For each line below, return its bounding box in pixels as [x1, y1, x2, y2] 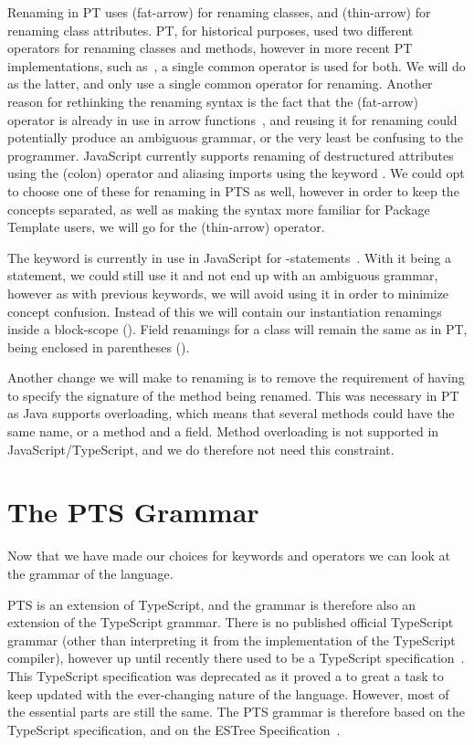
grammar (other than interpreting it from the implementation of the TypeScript [7, 630, 456, 649]
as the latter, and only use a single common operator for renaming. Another [7, 74, 433, 93]
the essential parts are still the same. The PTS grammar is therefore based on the [7, 702, 466, 721]
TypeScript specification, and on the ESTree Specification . [7, 719, 341, 739]
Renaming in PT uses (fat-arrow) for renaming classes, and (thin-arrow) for [7, 3, 431, 21]
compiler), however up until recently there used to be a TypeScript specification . [7, 648, 465, 667]
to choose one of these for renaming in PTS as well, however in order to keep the [7, 181, 459, 200]
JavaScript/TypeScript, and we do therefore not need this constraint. [7, 439, 395, 458]
